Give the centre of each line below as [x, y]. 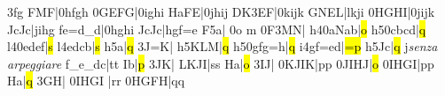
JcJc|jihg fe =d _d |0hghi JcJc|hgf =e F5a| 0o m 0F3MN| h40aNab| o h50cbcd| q [217, 29]
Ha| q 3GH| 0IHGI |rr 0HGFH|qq [96, 81]
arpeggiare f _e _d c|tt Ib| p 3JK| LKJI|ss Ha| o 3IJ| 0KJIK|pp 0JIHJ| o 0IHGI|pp [221, 63]
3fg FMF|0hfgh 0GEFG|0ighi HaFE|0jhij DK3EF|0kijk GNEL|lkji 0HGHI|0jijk [221, 11]
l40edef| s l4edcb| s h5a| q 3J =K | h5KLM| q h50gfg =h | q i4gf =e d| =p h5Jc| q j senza [222, 46]
